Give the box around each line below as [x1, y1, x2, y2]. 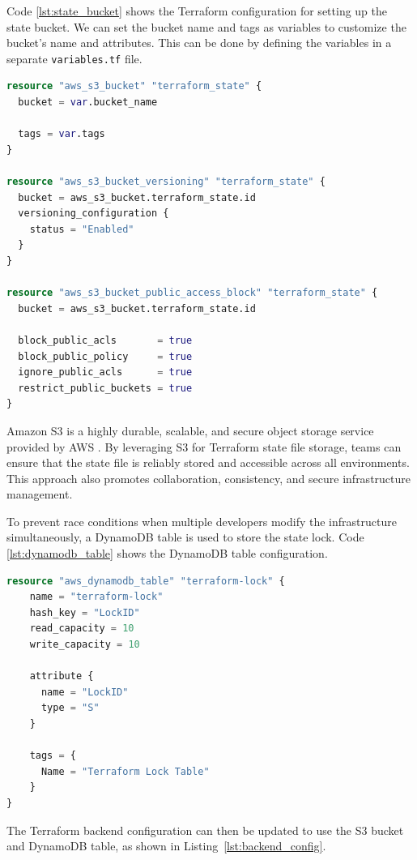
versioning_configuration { [18, 208, 169, 220]
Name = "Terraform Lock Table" [40, 765, 210, 777]
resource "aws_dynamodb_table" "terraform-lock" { [6, 575, 285, 587]
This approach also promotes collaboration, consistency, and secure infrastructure [6, 469, 411, 486]
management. [6, 486, 73, 503]
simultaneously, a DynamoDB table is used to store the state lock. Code [6, 528, 364, 546]
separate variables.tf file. [6, 49, 143, 66]
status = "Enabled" [29, 223, 134, 235]
